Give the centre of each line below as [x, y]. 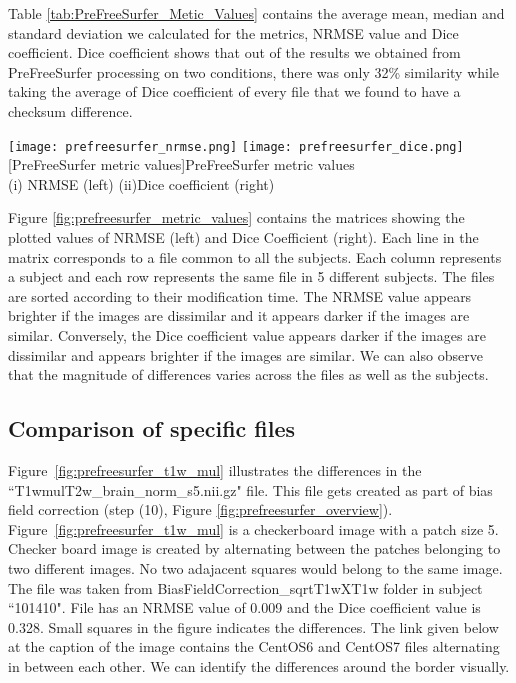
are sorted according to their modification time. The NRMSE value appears [240, 295]
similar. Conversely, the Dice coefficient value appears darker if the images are [247, 334]
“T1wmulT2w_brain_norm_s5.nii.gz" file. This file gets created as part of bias [250, 489]
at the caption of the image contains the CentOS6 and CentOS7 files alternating [254, 646]
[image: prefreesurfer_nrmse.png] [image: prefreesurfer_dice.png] [236, 146]
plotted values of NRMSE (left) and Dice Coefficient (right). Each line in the [243, 237]
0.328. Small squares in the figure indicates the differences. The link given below [253, 626]
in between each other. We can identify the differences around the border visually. [259, 665]
